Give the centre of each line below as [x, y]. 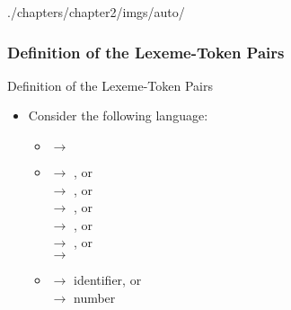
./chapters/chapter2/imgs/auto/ [96, 12]
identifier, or [107, 279]
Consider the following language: [118, 115]
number [94, 297]
